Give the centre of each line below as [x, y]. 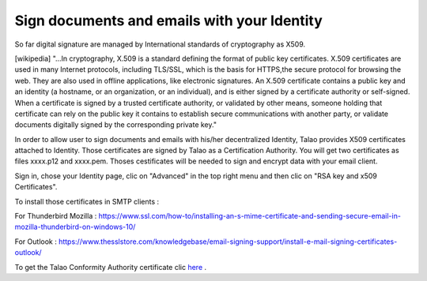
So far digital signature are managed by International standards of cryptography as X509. [160, 44]
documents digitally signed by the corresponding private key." [116, 125]
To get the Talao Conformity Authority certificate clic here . [111, 267]
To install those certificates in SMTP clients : [87, 201]
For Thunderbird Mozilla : [56, 216]
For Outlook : [36, 242]
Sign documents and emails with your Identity [169, 21]
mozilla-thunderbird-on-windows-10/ [75, 227]
